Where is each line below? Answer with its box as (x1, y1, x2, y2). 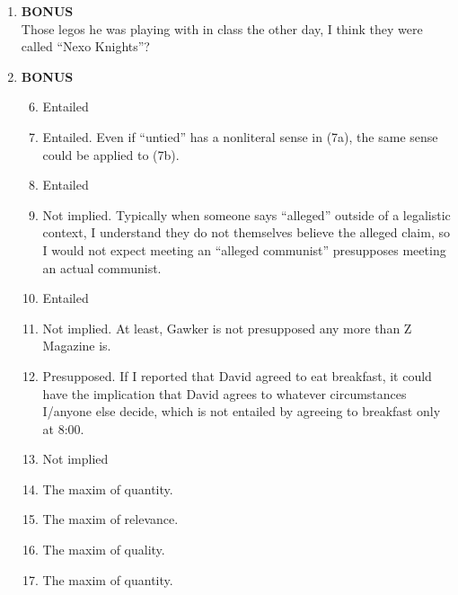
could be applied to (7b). (42, 145, 180, 164)
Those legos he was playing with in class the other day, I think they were (21, 19, 423, 38)
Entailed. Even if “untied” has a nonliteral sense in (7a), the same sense (42, 127, 438, 146)
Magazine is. (42, 336, 111, 355)
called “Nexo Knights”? (21, 37, 150, 56)
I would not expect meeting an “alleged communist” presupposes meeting (42, 240, 446, 259)
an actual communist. (42, 258, 162, 277)
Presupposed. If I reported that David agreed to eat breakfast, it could (42, 366, 432, 385)
